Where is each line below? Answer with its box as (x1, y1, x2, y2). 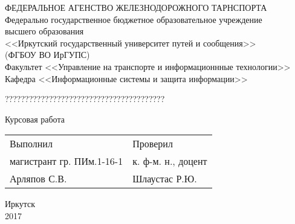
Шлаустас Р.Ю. (132, 171, 197, 186)
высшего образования (5, 25, 84, 37)
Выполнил (10, 136, 53, 151)
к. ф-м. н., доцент (132, 154, 207, 168)
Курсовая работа (5, 112, 65, 125)
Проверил (132, 136, 173, 151)
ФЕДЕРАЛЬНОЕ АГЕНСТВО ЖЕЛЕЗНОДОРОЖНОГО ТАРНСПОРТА (5, 1, 267, 13)
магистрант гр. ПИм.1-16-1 (10, 154, 123, 168)
